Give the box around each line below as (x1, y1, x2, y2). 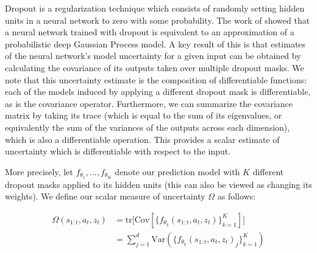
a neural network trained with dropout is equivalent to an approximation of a (5, 26, 294, 38)
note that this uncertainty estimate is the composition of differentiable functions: (5, 73, 307, 86)
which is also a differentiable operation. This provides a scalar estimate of (5, 133, 280, 145)
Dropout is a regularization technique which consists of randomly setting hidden (5, 2, 305, 14)
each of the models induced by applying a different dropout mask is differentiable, (5, 85, 311, 98)
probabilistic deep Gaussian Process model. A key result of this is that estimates (5, 37, 306, 50)
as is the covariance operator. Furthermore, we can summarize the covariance (5, 97, 293, 109)
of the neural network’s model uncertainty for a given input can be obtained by (5, 49, 301, 62)
